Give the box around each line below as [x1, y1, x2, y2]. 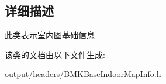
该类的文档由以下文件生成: [5, 48, 105, 60]
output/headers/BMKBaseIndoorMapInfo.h [5, 68, 161, 80]
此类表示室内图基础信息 [5, 29, 95, 41]
